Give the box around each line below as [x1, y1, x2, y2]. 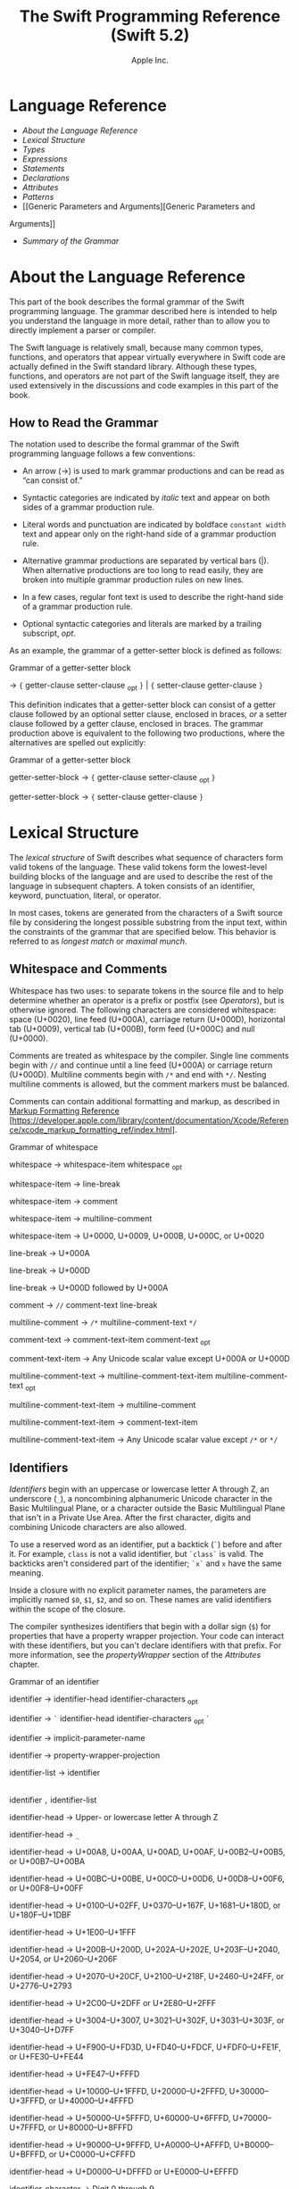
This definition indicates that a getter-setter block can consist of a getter [9, 699, 277, 711]
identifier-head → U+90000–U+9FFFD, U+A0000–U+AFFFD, [9, 2139, 232, 2150]
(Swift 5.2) [110, 25, 190, 46]
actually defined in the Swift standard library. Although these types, [9, 361, 257, 371]
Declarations [21, 172, 70, 183]
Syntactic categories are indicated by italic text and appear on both [21, 493, 270, 504]
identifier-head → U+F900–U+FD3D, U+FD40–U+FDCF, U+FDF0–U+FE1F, [9, 2042, 281, 2052]
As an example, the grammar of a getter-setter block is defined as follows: [9, 645, 283, 656]
